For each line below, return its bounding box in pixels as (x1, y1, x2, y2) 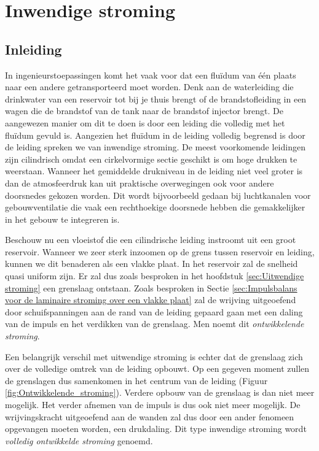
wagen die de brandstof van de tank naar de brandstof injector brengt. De (5, 104, 283, 117)
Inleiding (5, 39, 62, 58)
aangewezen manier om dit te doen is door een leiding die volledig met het (5, 116, 285, 129)
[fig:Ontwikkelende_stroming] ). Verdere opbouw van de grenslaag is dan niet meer (5, 386, 315, 399)
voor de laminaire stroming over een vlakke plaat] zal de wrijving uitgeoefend (5, 293, 296, 306)
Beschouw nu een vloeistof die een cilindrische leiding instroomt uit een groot (5, 233, 296, 246)
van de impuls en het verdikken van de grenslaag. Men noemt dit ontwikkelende (5, 317, 304, 330)
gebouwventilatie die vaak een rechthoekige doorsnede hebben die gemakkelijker (5, 201, 305, 214)
